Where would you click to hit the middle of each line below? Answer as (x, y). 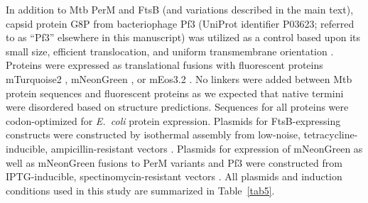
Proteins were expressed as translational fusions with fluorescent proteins (164, 65)
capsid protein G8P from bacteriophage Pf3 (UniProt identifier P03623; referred (180, 23)
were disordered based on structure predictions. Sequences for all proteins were (177, 107)
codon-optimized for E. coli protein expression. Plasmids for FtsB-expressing (173, 120)
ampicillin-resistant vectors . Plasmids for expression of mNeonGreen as (207, 148)
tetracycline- (331, 135)
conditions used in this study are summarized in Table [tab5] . (140, 190)
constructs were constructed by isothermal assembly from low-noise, (153, 135)
